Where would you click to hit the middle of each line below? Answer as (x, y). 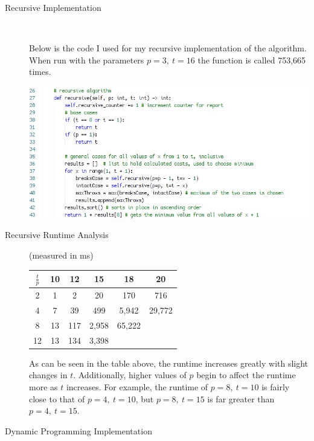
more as (43, 387)
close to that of (57, 398)
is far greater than (241, 398)
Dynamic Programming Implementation (78, 430)
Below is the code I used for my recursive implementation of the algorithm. (168, 48)
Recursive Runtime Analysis (57, 235)
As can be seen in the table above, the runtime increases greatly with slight (169, 363)
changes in (48, 375)
